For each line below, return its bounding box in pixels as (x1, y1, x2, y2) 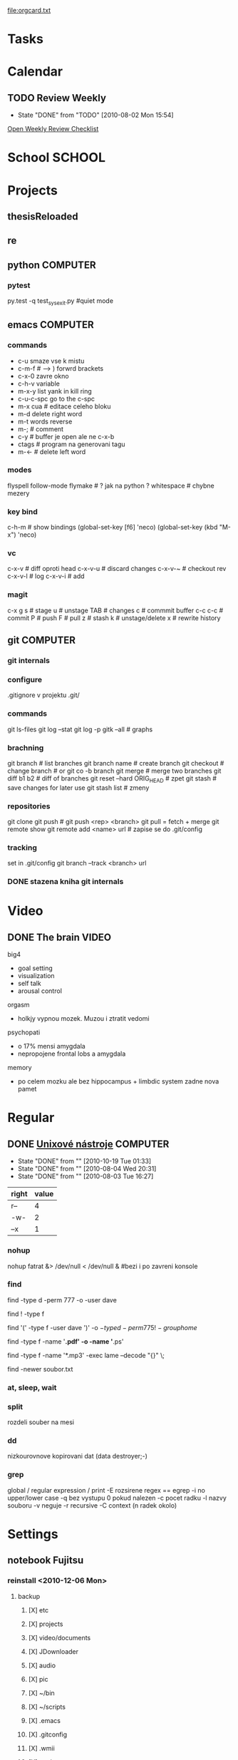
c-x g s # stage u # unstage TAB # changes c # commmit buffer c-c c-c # (7, 606, 224, 614)
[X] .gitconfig (28, 1730, 68, 1739)
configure (7, 674, 43, 684)
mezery (7, 488, 30, 498)
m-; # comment (17, 424, 64, 433)
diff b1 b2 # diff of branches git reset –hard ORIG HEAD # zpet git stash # (7, 773, 217, 784)
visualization (17, 972, 55, 980)
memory (7, 1064, 32, 1072)
